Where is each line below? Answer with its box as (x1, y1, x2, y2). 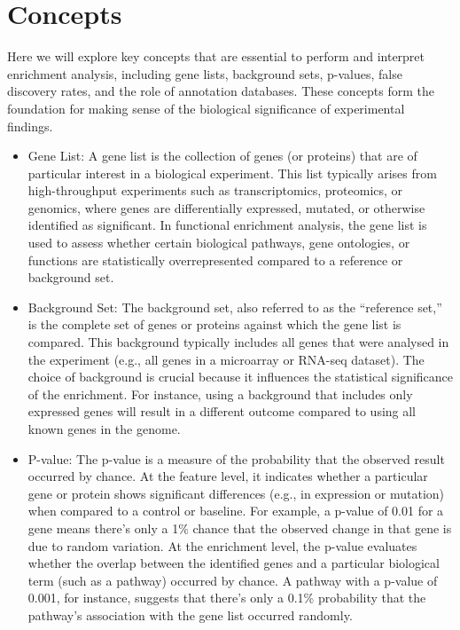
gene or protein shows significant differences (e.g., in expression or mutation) (27, 484, 445, 502)
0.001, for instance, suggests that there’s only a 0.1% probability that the (27, 588, 426, 607)
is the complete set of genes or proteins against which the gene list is (27, 315, 402, 334)
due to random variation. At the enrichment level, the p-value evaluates (27, 536, 417, 555)
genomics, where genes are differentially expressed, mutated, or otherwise (27, 198, 425, 217)
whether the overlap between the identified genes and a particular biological (27, 554, 440, 572)
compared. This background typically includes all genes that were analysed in (27, 333, 449, 351)
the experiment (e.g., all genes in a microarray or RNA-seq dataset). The (27, 350, 425, 368)
